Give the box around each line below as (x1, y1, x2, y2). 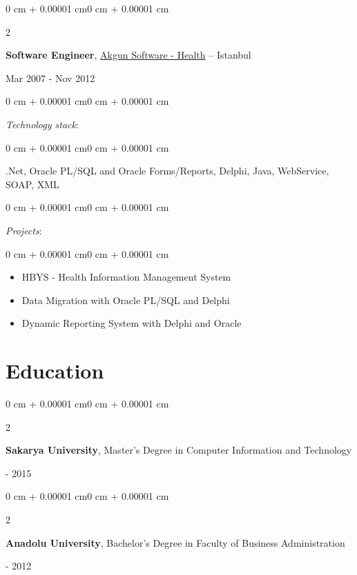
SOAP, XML (6, 176, 59, 191)
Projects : (6, 223, 42, 237)
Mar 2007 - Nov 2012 (6, 70, 95, 85)
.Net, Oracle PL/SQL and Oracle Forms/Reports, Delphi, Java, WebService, (6, 163, 329, 178)
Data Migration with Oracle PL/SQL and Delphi (21, 292, 230, 307)
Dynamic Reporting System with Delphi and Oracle (21, 316, 242, 330)
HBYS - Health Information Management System (21, 270, 231, 284)
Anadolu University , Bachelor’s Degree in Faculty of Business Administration (6, 535, 345, 549)
